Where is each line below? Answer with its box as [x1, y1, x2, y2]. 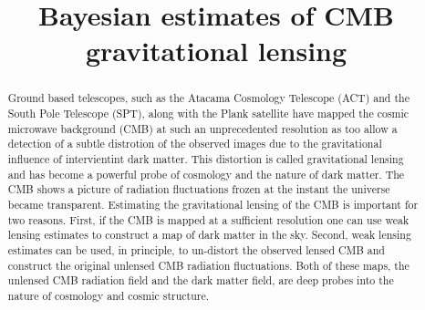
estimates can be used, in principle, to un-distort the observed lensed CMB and [7, 242, 385, 257]
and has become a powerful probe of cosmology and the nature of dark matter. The [7, 166, 405, 181]
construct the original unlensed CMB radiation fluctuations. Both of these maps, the [7, 257, 409, 273]
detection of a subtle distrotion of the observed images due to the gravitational [7, 136, 382, 151]
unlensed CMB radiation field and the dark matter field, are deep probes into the [7, 273, 394, 288]
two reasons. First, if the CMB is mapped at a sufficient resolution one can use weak [7, 212, 409, 227]
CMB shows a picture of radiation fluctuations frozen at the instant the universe [7, 181, 390, 197]
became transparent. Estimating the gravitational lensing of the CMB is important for [7, 196, 419, 212]
